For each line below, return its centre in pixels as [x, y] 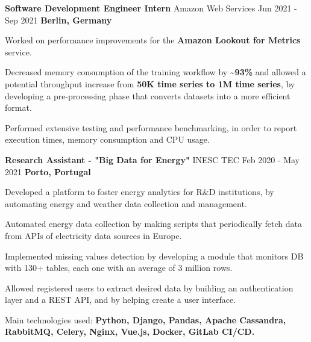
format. [18, 107]
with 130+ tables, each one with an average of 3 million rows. [119, 268]
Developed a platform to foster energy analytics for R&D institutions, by [140, 192]
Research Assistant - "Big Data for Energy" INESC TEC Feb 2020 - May [152, 159]
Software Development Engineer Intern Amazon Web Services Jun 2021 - [151, 8]
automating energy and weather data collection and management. [126, 203]
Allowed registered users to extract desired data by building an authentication [149, 288]
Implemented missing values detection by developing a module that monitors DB [154, 256]
